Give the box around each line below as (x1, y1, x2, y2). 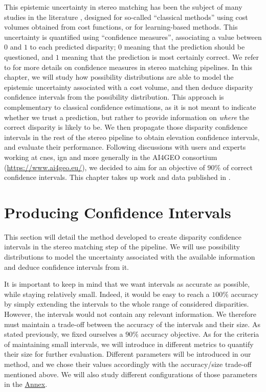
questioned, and (4, 51, 54, 62)
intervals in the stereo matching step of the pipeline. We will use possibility (4, 241, 240, 252)
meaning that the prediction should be (124, 41, 245, 52)
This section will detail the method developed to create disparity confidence (4, 231, 241, 242)
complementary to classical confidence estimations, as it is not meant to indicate (4, 101, 256, 112)
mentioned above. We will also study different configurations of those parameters (4, 368, 257, 379)
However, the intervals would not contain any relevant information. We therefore (4, 308, 257, 319)
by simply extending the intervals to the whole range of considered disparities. (4, 298, 249, 309)
